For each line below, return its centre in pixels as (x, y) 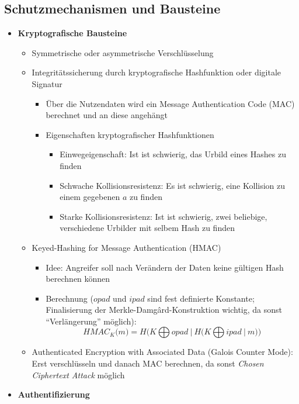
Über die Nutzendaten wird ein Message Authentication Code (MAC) (170, 103)
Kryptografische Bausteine (72, 33)
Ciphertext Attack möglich (78, 374)
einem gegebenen (90, 197)
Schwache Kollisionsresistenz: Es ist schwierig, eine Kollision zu (173, 185)
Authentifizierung (54, 394)
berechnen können (78, 279)
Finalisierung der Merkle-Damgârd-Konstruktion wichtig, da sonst (164, 310)
